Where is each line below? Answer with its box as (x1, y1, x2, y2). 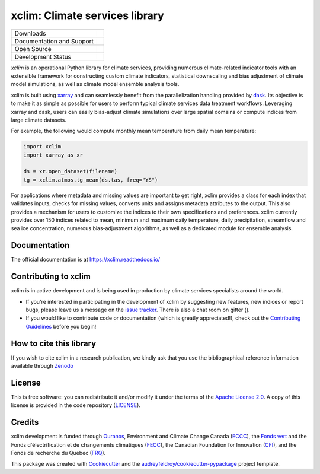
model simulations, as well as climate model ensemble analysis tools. (11, 81, 180, 88)
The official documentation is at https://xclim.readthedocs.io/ (11, 256, 160, 263)
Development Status (14, 52, 71, 61)
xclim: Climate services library (11, 9, 164, 22)
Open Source (14, 44, 52, 53)
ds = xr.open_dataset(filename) (23, 168, 118, 175)
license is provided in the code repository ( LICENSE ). (11, 402, 140, 409)
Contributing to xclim (11, 272, 91, 282)
